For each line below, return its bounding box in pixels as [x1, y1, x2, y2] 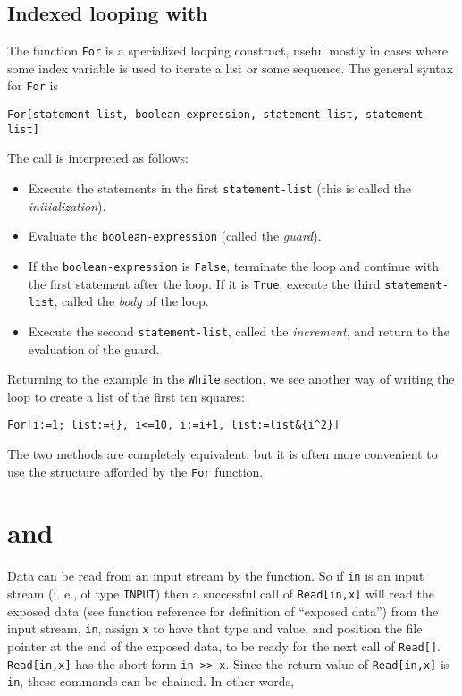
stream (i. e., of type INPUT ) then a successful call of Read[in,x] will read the [7, 584, 434, 603]
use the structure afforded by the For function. [7, 462, 264, 480]
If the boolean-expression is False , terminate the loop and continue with [28, 256, 439, 275]
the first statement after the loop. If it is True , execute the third [28, 274, 381, 293]
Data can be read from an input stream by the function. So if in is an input [7, 566, 424, 585]
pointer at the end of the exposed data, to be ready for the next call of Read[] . [7, 636, 441, 655]
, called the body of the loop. [54, 292, 209, 310]
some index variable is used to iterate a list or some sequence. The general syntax [7, 58, 454, 77]
